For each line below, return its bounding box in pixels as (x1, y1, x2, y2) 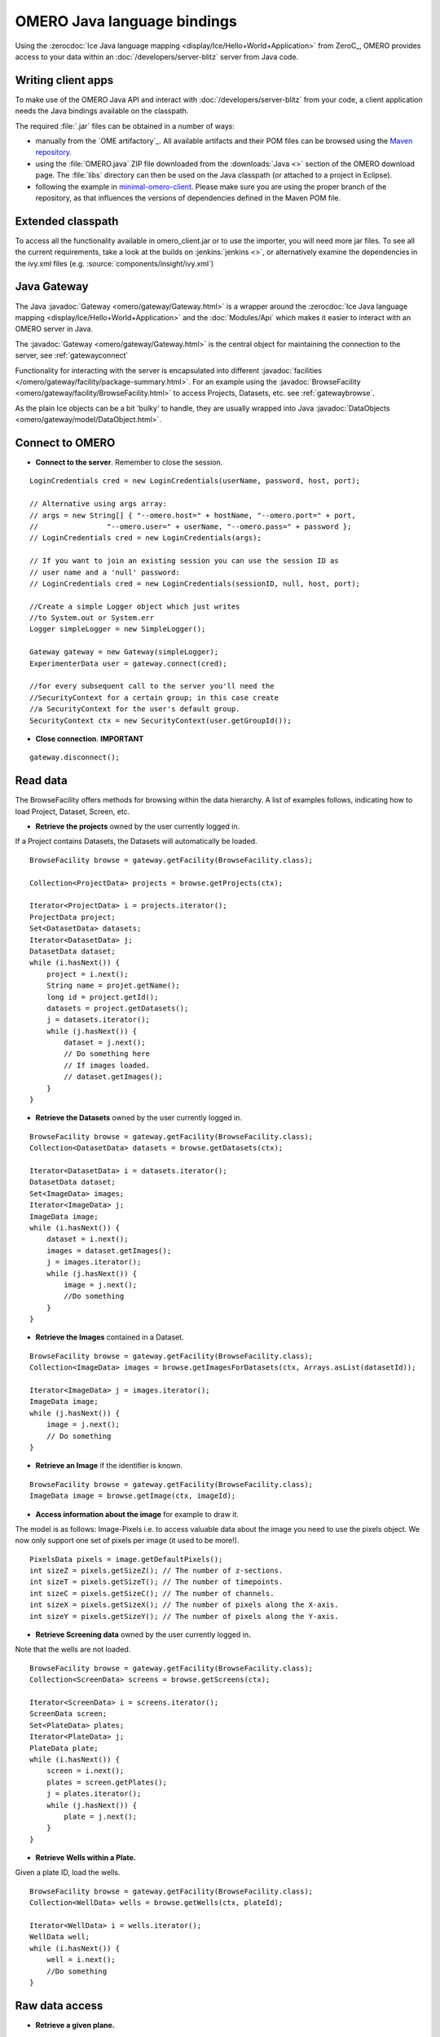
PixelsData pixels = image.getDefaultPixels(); (29, 1555, 223, 1564)
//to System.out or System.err (29, 614, 155, 623)
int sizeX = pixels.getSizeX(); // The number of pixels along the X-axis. (29, 1600, 339, 1609)
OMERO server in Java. (15, 324, 94, 334)
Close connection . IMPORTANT (35, 733, 144, 743)
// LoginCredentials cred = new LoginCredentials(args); (29, 534, 262, 543)
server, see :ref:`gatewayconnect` (15, 350, 129, 360)
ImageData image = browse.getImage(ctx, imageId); (29, 1491, 236, 1501)
